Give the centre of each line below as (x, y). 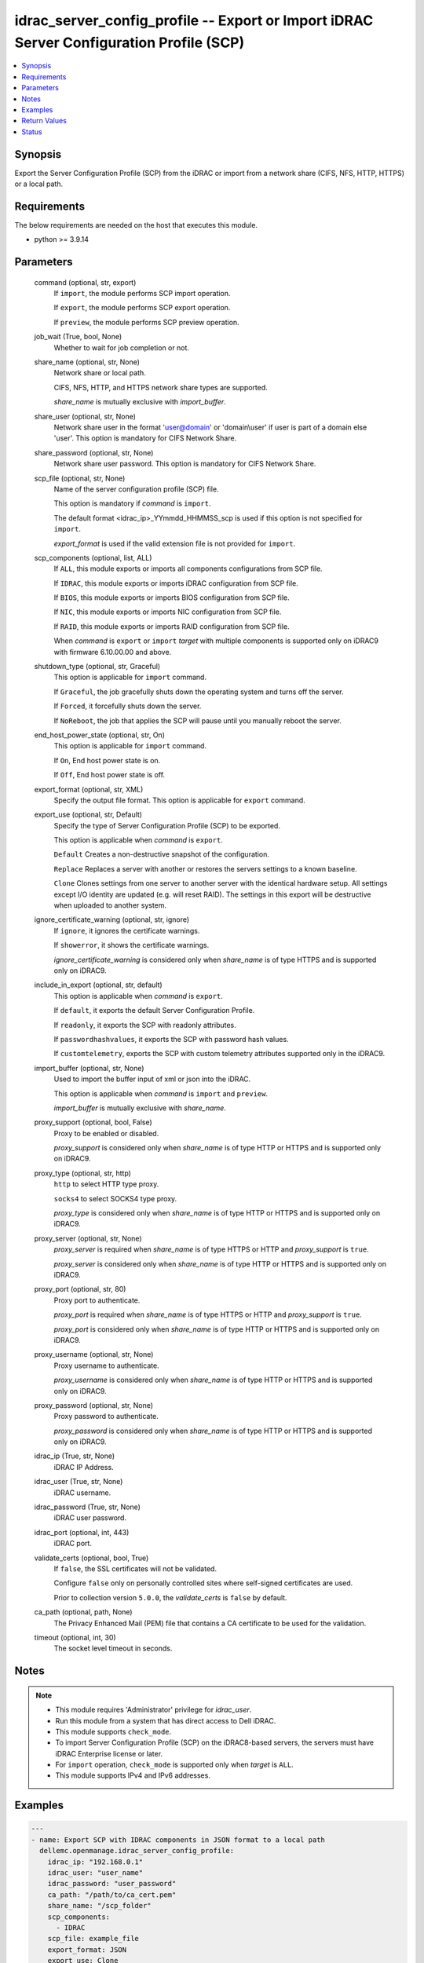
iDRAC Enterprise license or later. (109, 1753)
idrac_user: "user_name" (95, 1873)
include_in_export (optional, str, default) (98, 985)
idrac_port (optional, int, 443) (82, 1532)
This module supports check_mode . (113, 1731)
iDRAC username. (82, 1493)
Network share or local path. (100, 373)
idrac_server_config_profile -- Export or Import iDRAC (194, 20)
